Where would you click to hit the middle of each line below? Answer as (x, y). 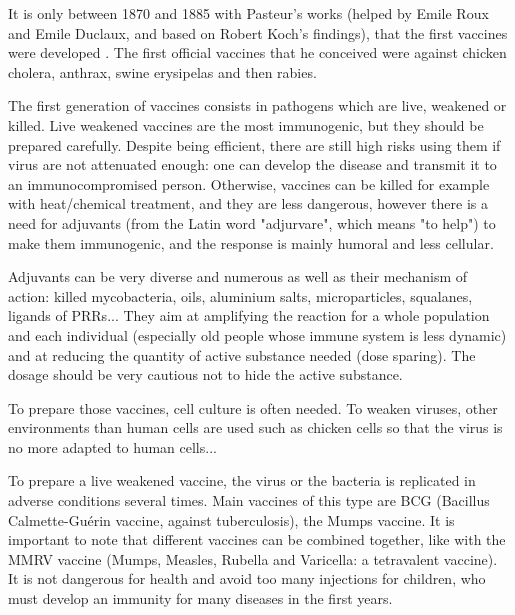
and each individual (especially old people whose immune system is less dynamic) (257, 334)
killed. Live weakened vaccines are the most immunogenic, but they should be (246, 124)
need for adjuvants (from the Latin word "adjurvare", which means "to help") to (252, 222)
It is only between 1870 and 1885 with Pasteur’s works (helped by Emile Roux (248, 13)
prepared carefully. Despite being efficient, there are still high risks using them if (254, 144)
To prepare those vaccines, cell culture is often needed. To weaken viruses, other (253, 407)
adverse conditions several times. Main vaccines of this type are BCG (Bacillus (249, 500)
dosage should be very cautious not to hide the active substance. (205, 374)
